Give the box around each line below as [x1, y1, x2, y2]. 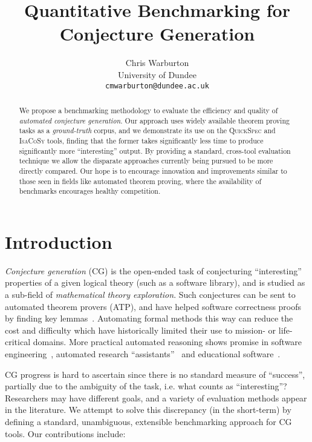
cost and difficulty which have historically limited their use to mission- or [5, 323, 276, 336]
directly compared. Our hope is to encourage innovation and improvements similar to [19, 165, 287, 176]
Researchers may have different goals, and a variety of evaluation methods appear [5, 391, 307, 404]
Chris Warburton [125, 56, 189, 69]
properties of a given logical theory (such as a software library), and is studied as [5, 276, 305, 289]
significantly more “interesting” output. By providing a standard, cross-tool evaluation [19, 145, 291, 156]
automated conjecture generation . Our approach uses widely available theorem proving [19, 115, 290, 125]
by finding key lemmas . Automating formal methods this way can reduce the [5, 312, 293, 325]
